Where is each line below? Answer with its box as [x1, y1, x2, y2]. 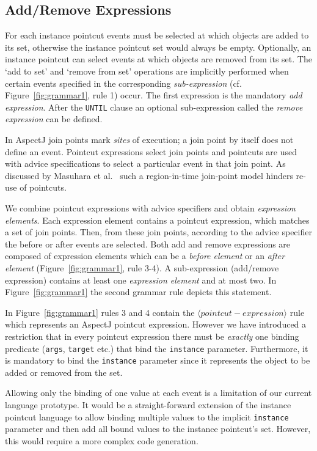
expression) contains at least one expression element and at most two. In [5, 273, 277, 286]
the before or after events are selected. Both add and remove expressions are [5, 237, 291, 250]
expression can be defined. [5, 112, 103, 125]
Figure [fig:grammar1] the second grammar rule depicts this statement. [5, 285, 272, 298]
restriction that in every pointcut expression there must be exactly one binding [5, 329, 299, 342]
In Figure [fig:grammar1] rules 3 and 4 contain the [5, 306, 195, 318]
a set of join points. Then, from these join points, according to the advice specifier [5, 226, 312, 238]
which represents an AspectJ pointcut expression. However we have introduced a [5, 318, 307, 331]
